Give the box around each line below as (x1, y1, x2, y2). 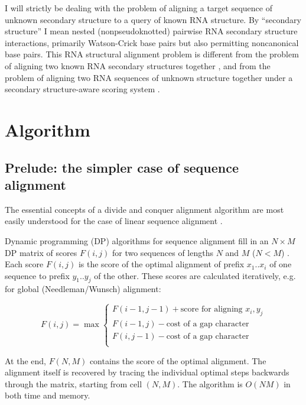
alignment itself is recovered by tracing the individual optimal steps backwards (5, 366, 289, 378)
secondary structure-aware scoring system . (5, 83, 160, 95)
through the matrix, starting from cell (5, 377, 142, 390)
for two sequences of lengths (112, 246, 213, 258)
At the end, (5, 354, 46, 367)
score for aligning (180, 305, 243, 314)
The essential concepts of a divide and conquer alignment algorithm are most (5, 203, 284, 215)
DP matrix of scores (5, 246, 77, 258)
